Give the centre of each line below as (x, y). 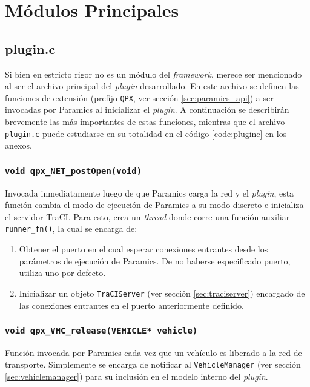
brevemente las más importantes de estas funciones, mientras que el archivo (145, 122)
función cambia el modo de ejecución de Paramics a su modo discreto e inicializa (154, 205)
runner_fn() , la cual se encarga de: (71, 228)
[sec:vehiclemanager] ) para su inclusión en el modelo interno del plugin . (137, 376)
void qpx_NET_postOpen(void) (74, 171)
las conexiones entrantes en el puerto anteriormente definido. (131, 305)
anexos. (18, 145)
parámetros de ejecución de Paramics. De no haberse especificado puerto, (155, 261)
